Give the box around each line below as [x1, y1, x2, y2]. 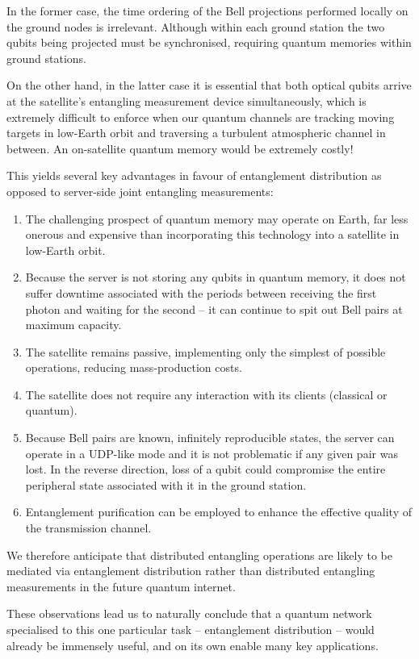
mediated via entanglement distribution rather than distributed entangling [6, 562, 375, 579]
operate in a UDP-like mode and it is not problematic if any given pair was [25, 444, 398, 461]
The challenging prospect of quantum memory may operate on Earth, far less [25, 210, 409, 227]
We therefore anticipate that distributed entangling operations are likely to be [6, 546, 392, 563]
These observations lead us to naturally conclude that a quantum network [6, 605, 372, 622]
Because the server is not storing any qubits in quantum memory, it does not [25, 269, 406, 286]
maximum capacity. [25, 316, 122, 333]
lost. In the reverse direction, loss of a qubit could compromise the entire [25, 461, 386, 478]
